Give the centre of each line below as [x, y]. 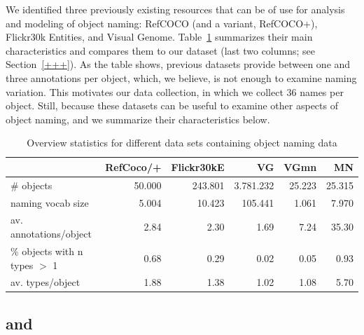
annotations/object [51, 234]
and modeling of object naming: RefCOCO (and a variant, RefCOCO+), [162, 23]
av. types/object [45, 282]
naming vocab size [50, 202]
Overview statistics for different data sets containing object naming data [182, 143]
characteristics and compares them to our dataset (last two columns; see [161, 50]
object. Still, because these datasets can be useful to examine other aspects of [172, 105]
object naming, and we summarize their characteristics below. [138, 119]
